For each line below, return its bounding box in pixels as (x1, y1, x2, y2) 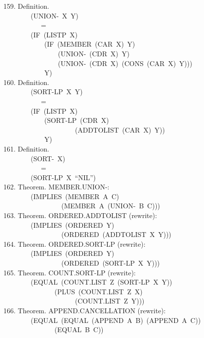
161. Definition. (3, 143, 49, 153)
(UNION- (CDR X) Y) (57, 48, 130, 58)
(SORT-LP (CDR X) (44, 115, 109, 125)
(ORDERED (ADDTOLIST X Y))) (61, 229, 171, 239)
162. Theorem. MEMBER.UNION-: (3, 182, 110, 192)
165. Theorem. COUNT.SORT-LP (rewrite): (3, 267, 136, 277)
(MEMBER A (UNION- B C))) (61, 201, 160, 211)
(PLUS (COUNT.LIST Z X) (54, 286, 143, 296)
